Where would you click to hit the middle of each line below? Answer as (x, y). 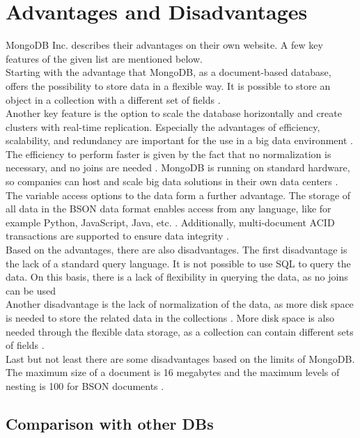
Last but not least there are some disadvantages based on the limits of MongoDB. (180, 358)
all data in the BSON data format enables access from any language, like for (169, 209)
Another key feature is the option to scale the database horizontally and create (174, 113)
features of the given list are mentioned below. (104, 58)
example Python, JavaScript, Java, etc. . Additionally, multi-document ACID (170, 222)
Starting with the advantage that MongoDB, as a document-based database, (169, 72)
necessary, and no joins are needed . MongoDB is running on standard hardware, (178, 167)
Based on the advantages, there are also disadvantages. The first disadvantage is (177, 250)
